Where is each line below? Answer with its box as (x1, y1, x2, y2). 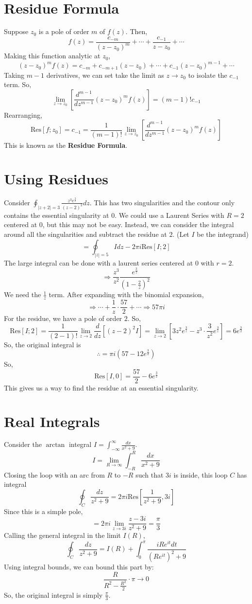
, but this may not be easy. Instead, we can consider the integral (42, 219, 234, 230)
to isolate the (188, 70, 227, 80)
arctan (46, 442, 65, 449)
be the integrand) (197, 229, 249, 239)
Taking (4, 70, 25, 80)
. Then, (125, 26, 148, 36)
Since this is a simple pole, (4, 506, 83, 516)
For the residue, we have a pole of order (4, 313, 122, 323)
